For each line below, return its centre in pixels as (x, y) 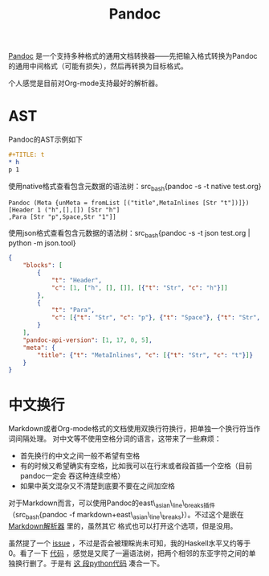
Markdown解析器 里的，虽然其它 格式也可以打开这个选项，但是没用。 (123, 526)
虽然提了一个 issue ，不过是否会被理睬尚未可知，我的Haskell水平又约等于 (130, 543)
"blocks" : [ (43, 265)
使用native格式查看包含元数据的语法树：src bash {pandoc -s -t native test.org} (135, 187)
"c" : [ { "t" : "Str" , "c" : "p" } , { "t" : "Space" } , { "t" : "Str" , (156, 318)
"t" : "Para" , (73, 311)
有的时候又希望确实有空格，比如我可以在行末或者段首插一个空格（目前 (136, 466)
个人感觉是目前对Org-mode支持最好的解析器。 (86, 83)
